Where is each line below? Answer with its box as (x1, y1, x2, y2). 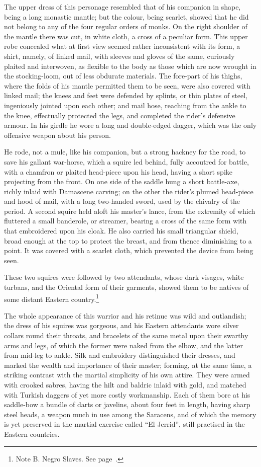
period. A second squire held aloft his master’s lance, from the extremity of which (4, 205, 255, 216)
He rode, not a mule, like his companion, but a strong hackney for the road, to (4, 146, 246, 157)
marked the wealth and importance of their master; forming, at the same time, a (4, 359, 252, 370)
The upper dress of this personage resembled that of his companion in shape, (4, 2, 241, 12)
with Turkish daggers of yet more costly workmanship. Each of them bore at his (4, 389, 250, 400)
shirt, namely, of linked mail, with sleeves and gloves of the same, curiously (4, 50, 235, 61)
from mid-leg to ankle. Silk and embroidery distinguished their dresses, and (4, 350, 235, 360)
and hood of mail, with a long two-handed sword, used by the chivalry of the (4, 196, 240, 206)
